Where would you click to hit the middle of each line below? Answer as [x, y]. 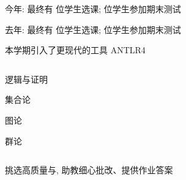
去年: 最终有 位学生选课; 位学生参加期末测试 [93, 29]
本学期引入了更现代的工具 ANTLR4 [75, 50]
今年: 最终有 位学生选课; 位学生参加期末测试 [93, 9]
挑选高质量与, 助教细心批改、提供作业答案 [89, 170]
